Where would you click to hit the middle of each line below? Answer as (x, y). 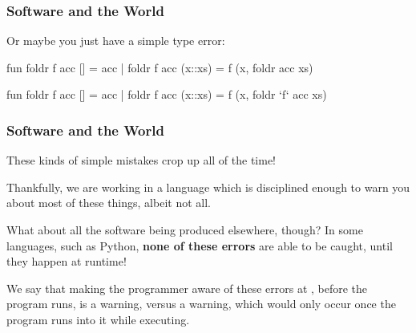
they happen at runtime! (67, 261)
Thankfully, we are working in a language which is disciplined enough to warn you (208, 187)
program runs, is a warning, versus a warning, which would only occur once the (201, 304)
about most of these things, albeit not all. (109, 203)
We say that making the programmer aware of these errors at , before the (187, 288)
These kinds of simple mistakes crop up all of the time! (141, 160)
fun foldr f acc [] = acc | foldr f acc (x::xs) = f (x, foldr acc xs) (160, 67)
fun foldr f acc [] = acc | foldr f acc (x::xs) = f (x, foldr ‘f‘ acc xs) (167, 94)
